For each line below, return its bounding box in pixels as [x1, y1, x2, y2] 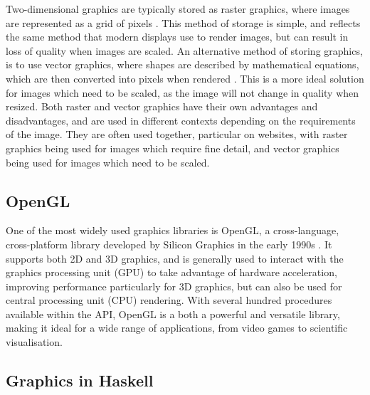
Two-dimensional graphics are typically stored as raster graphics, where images [6, 1, 350, 16]
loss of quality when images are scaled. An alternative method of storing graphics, [6, 43, 363, 58]
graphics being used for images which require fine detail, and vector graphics [6, 140, 339, 155]
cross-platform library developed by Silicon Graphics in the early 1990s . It [6, 236, 332, 251]
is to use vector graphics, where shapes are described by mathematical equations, [6, 57, 359, 72]
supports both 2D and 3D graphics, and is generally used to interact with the [6, 251, 344, 265]
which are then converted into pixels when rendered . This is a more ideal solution [6, 70, 364, 85]
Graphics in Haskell [6, 369, 154, 391]
